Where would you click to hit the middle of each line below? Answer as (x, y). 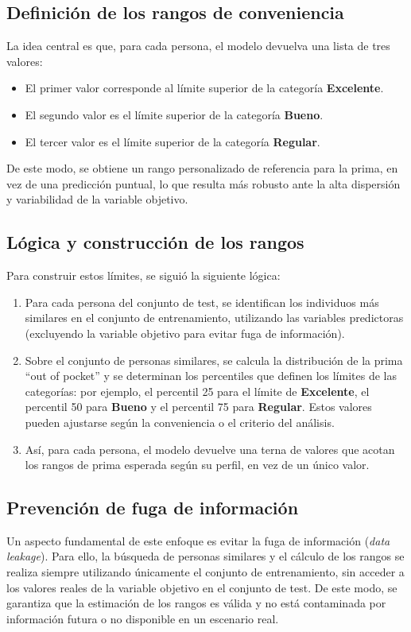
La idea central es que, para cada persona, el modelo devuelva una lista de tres (198, 46)
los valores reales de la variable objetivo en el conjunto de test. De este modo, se (202, 587)
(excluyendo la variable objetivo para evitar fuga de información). (185, 333)
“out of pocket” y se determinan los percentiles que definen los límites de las (211, 376)
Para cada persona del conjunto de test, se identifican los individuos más (202, 302)
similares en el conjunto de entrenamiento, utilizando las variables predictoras (214, 318)
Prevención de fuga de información (153, 508)
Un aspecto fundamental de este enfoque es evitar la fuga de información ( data (198, 540)
